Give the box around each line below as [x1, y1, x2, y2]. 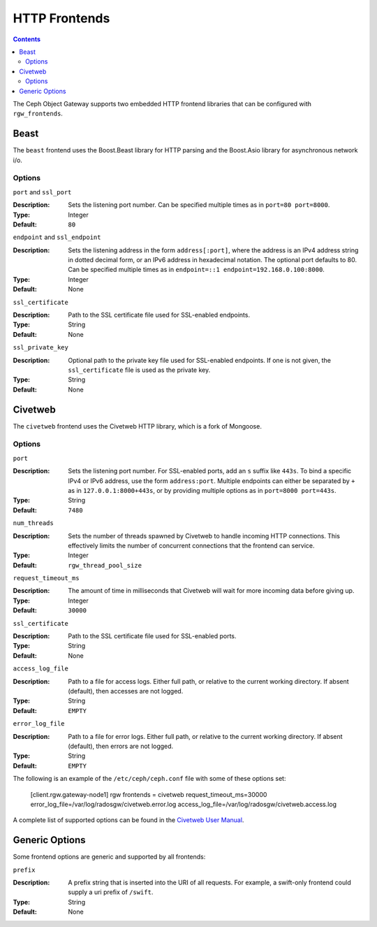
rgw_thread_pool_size [68, 561, 142, 569]
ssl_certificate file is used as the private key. [68, 366, 211, 374]
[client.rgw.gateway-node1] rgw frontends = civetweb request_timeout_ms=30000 [30, 790, 267, 798]
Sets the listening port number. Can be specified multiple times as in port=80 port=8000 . [68, 201, 330, 209]
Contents [13, 35, 41, 43]
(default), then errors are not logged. [68, 742, 174, 750]
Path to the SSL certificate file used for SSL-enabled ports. [68, 632, 237, 640]
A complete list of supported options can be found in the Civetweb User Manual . [13, 816, 244, 824]
